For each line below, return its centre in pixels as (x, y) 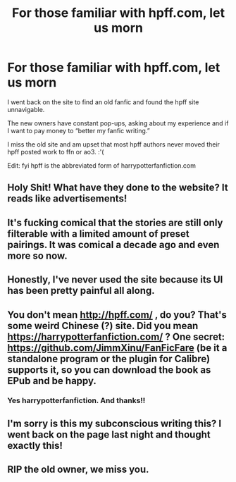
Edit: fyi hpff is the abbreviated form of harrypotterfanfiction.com (101, 165)
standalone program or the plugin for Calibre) (108, 358)
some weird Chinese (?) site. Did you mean (103, 326)
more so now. (38, 255)
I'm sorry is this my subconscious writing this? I (114, 423)
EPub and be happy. (52, 381)
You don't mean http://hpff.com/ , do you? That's (117, 315)
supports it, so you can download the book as (109, 370)
